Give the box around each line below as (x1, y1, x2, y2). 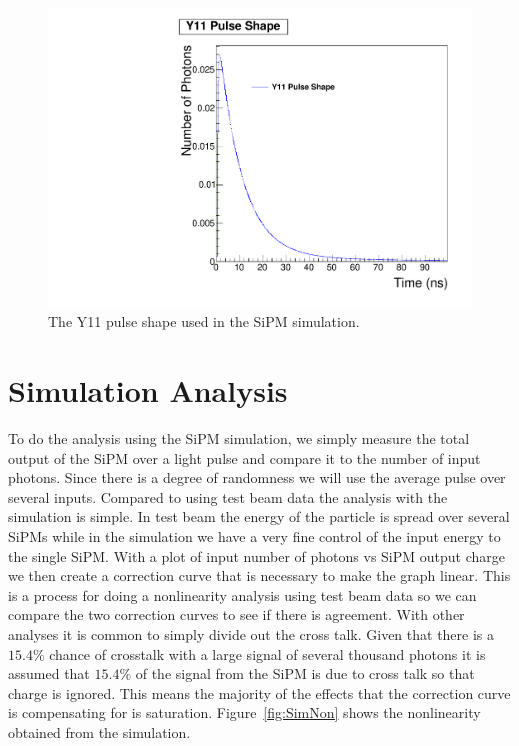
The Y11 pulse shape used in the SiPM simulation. (48, 311, 360, 332)
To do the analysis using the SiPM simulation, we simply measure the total (8, 427, 470, 448)
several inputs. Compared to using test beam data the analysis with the (8, 486, 448, 507)
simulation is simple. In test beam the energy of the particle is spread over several (8, 506, 510, 527)
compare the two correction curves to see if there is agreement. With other (8, 604, 465, 625)
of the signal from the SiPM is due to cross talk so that (135, 663, 475, 684)
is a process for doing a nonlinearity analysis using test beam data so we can (8, 584, 477, 605)
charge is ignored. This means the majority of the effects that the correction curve (8, 682, 511, 703)
